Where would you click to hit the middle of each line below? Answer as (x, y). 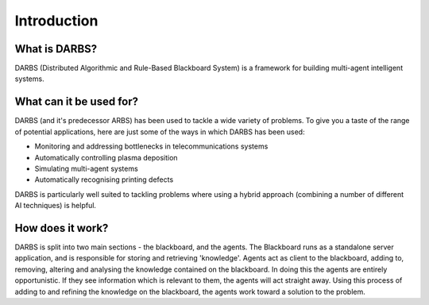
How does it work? (62, 228)
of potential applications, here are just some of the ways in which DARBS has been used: (160, 132)
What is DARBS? (56, 49)
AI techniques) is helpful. (56, 206)
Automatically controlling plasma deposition (106, 157)
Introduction (56, 21)
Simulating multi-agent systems (86, 168)
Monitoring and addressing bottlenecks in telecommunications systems (151, 146)
